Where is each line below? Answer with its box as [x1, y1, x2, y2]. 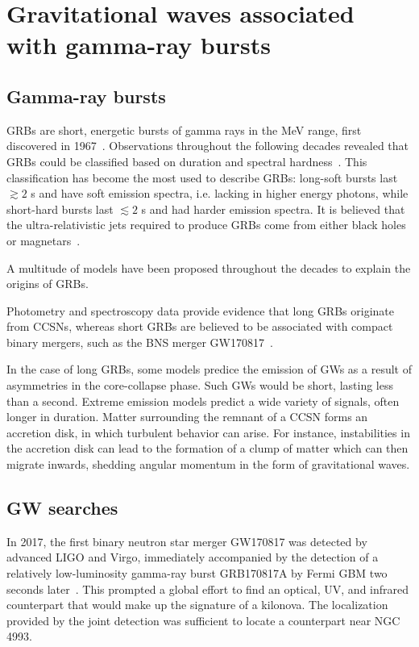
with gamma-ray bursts [6, 28, 271, 61]
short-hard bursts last [6, 200, 114, 217]
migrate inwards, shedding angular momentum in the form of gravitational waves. [6, 456, 410, 473]
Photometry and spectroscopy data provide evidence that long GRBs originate [6, 302, 394, 319]
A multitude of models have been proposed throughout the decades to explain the [6, 259, 411, 276]
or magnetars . [6, 232, 81, 248]
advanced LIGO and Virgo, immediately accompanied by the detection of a [6, 549, 379, 566]
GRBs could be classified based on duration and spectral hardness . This [6, 152, 367, 169]
